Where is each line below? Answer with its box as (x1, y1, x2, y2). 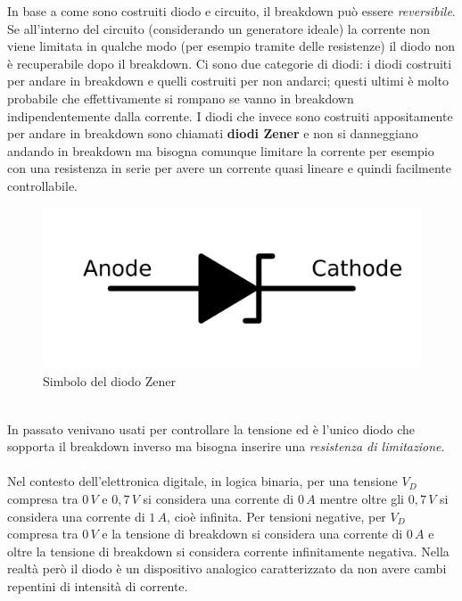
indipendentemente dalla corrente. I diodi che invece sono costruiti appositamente (7, 106, 453, 125)
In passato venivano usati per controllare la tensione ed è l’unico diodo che (7, 419, 415, 438)
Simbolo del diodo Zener (43, 372, 177, 391)
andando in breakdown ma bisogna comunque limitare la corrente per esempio (7, 141, 434, 160)
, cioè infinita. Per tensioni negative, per (167, 506, 386, 525)
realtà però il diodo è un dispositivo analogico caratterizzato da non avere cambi (7, 559, 447, 578)
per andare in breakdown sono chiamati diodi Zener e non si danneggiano (7, 124, 418, 143)
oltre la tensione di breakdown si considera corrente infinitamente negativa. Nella (7, 541, 450, 560)
